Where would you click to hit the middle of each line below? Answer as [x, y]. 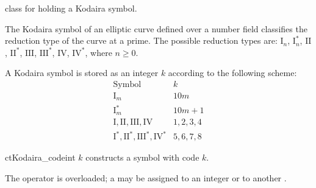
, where [99, 52]
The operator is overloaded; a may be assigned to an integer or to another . [146, 177]
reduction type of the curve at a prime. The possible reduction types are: [141, 40]
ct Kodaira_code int [40, 157]
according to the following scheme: [232, 73]
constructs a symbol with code [142, 157]
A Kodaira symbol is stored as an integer [82, 73]
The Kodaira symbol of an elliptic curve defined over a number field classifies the [156, 28]
